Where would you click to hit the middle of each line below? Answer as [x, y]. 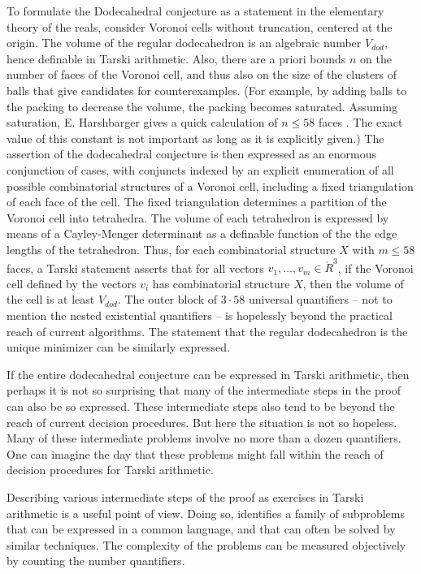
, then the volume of [353, 283]
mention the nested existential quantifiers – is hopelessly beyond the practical [200, 315]
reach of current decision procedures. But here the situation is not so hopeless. [202, 422]
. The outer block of [167, 299]
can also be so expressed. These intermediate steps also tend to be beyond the [201, 406]
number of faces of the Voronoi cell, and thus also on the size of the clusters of [202, 74]
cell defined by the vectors [72, 283]
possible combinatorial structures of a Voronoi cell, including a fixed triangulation [210, 186]
